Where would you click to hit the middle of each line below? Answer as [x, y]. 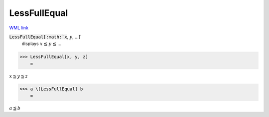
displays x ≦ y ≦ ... [42, 44]
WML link [19, 28]
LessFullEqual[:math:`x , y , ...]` [45, 37]
